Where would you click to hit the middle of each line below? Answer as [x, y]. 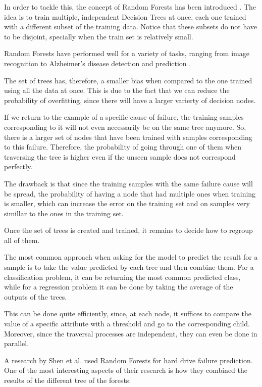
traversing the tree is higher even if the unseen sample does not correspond [120, 156]
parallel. [17, 343]
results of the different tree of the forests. [68, 380]
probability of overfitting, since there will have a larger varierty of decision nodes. [130, 100]
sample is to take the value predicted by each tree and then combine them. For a [129, 267]
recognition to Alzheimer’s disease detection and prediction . [98, 63]
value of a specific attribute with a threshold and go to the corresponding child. [127, 324]
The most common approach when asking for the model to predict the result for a [131, 257]
